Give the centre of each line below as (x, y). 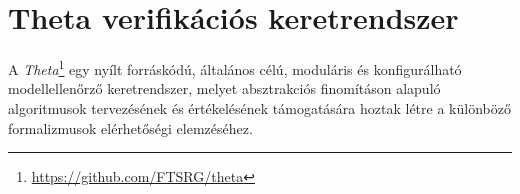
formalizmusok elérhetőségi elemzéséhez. (130, 127)
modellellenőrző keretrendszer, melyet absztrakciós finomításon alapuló (224, 88)
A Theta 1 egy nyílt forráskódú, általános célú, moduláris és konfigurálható (235, 67)
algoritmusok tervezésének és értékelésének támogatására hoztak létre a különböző (259, 107)
